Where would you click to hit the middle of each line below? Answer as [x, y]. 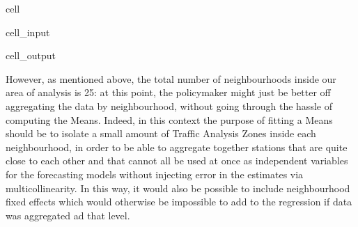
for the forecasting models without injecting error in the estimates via [155, 174]
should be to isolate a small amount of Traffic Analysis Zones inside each [161, 133]
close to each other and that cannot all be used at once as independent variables [177, 161]
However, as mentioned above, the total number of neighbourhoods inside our [171, 78]
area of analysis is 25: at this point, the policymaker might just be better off [168, 92]
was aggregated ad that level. [68, 215]
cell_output [31, 55]
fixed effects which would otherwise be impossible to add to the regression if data [179, 202]
